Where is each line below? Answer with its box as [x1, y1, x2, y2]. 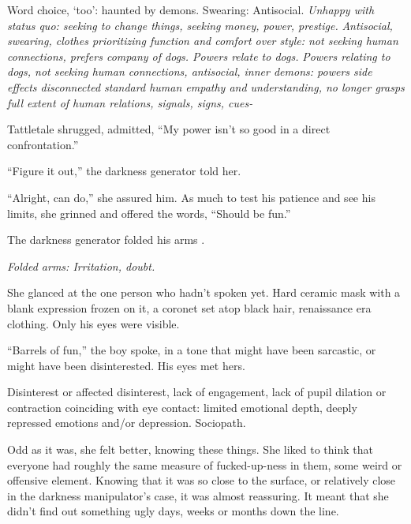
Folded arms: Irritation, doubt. [7, 257, 155, 274]
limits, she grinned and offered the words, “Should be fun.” [7, 204, 291, 221]
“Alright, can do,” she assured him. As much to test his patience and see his [7, 189, 376, 205]
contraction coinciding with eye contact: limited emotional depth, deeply [7, 399, 357, 415]
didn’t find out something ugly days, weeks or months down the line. [7, 503, 339, 519]
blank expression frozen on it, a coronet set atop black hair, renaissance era [7, 299, 372, 316]
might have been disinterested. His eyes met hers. [7, 357, 245, 373]
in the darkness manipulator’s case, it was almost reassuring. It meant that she [7, 487, 389, 503]
